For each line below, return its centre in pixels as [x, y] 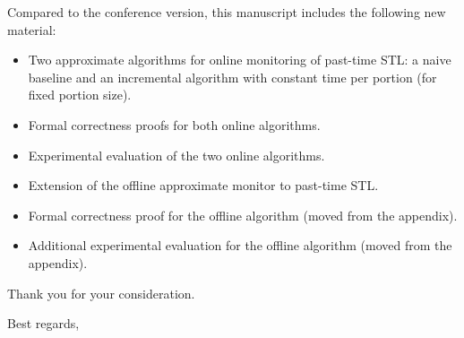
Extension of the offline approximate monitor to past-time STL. [203, 185]
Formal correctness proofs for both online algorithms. [174, 124]
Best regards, [43, 323]
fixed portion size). [80, 95]
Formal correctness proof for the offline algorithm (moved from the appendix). [243, 215]
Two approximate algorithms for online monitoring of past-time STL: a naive [240, 60]
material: [32, 29]
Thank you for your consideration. [101, 293]
